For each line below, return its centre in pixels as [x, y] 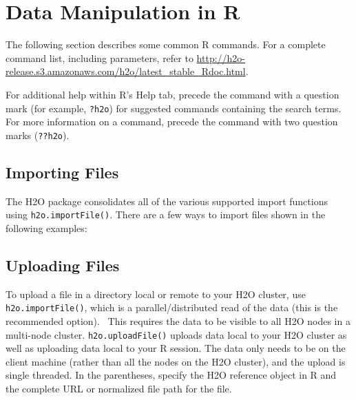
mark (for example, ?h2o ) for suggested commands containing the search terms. [174, 108]
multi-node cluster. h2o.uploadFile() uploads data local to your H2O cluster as [176, 334]
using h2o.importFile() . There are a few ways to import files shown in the [166, 214]
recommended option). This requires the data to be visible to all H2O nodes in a [178, 320]
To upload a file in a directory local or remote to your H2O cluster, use [156, 294]
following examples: [46, 228]
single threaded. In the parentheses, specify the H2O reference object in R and [171, 375]
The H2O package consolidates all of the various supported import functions [167, 201]
